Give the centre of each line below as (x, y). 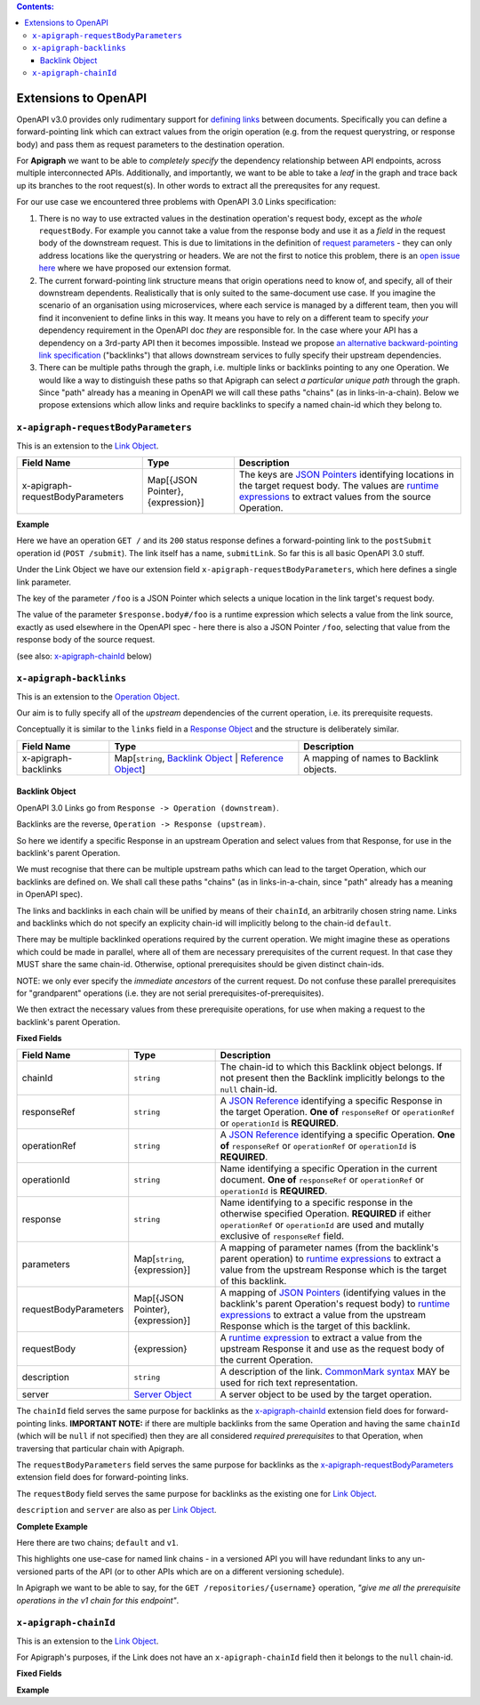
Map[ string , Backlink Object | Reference (199, 758)
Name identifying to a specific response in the (316, 1203)
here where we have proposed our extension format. (135, 268)
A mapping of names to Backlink (371, 758)
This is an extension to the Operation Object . (98, 696)
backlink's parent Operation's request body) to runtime (335, 1304)
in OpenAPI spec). (50, 894)
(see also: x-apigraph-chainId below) (84, 656)
